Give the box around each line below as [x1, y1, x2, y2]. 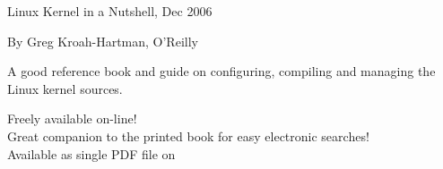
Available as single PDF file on [7, 144, 176, 163]
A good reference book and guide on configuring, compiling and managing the [7, 62, 436, 80]
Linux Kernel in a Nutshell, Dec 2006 [7, 2, 213, 20]
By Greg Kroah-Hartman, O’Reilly [7, 31, 198, 50]
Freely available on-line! [7, 109, 137, 128]
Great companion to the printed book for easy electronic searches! [7, 126, 369, 145]
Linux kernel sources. [7, 79, 123, 97]
